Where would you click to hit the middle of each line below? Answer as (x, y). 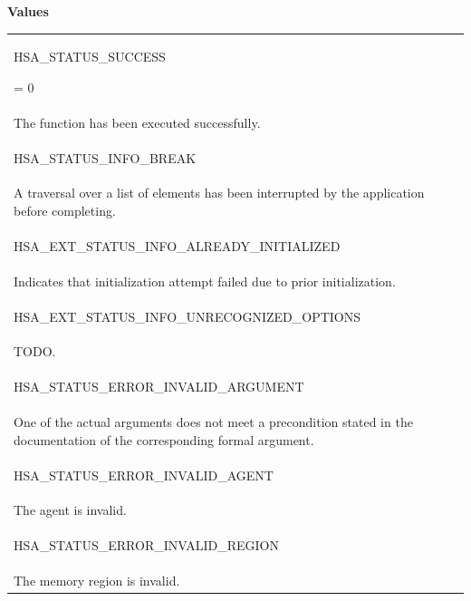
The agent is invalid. (70, 510)
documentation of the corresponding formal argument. (164, 439)
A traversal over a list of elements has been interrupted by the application (219, 193)
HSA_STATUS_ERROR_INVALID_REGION (146, 545)
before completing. (65, 211)
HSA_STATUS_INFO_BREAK (105, 157)
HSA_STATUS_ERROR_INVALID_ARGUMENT (159, 387)
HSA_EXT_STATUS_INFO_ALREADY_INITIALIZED (177, 245)
